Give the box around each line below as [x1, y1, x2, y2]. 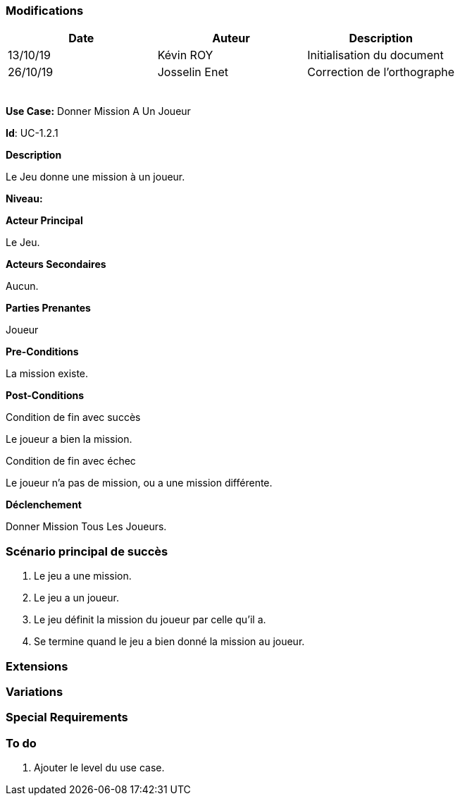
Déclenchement [6, 499, 82, 511]
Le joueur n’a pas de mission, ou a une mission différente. [6, 477, 273, 489]
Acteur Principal [6, 214, 83, 227]
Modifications [6, 4, 84, 18]
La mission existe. [6, 367, 89, 380]
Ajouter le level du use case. [34, 762, 165, 774]
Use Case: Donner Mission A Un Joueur [6, 105, 191, 118]
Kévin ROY [157, 48, 213, 63]
